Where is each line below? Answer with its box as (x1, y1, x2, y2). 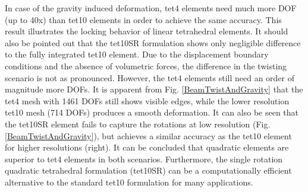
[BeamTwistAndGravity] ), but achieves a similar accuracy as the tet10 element (5, 129, 292, 142)
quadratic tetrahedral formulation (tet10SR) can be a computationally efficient (5, 164, 292, 177)
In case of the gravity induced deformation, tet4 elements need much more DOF (5, 2, 297, 14)
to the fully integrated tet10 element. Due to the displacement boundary (5, 48, 269, 60)
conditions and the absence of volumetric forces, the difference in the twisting (5, 59, 287, 72)
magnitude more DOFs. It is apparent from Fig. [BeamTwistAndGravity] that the (5, 83, 303, 95)
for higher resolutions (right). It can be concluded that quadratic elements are (5, 141, 289, 153)
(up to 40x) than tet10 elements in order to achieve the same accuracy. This (5, 13, 282, 25)
